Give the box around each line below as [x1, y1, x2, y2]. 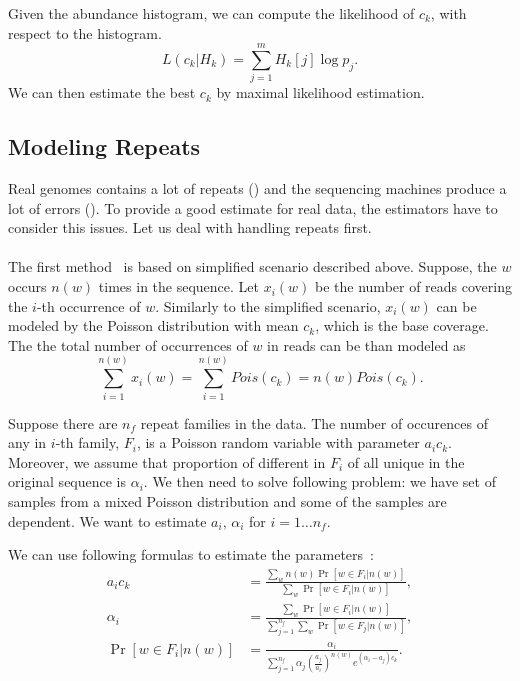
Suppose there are [8, 412, 118, 433]
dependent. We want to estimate [8, 510, 207, 531]
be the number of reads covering [315, 276, 512, 297]
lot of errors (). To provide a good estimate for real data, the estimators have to [8, 197, 498, 218]
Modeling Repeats [8, 131, 201, 162]
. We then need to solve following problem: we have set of [143, 471, 496, 492]
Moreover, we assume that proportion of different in [8, 451, 326, 472]
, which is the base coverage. [315, 315, 489, 336]
